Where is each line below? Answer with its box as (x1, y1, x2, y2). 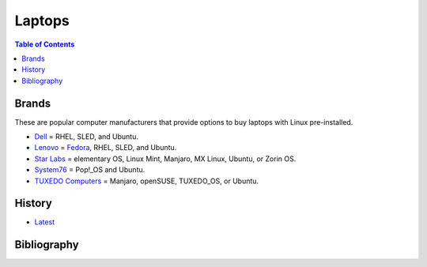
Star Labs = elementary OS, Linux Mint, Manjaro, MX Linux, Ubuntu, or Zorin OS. (34, 154, 297, 164)
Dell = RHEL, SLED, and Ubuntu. (34, 132, 138, 141)
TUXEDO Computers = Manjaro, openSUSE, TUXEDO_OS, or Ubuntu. (34, 176, 259, 186)
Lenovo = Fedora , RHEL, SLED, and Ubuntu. (34, 143, 177, 152)
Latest (34, 217, 55, 227)
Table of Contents (14, 39, 75, 49)
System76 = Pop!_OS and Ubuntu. (34, 165, 145, 175)
